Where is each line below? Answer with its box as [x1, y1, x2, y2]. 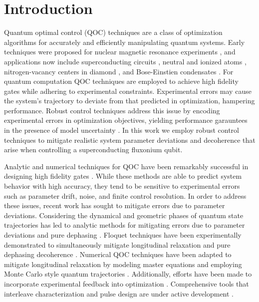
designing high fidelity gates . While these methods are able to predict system [4, 171, 242, 181]
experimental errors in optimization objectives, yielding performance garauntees [4, 115, 248, 125]
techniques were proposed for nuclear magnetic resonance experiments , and [4, 46, 236, 57]
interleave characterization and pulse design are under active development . [4, 288, 234, 299]
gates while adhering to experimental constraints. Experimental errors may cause [4, 85, 252, 96]
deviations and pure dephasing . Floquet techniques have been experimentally [4, 230, 242, 240]
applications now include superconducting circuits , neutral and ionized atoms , [4, 56, 247, 66]
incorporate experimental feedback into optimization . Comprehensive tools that [4, 278, 249, 289]
